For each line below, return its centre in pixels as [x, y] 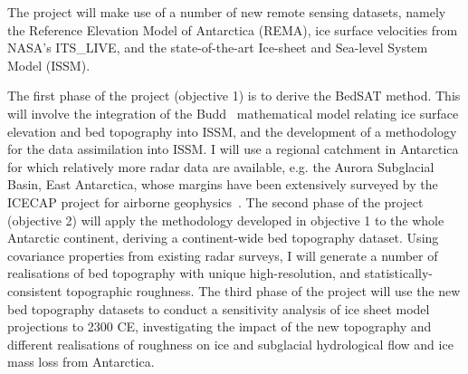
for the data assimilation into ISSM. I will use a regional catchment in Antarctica [233, 149]
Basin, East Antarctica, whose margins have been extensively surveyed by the [223, 184]
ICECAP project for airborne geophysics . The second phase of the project [215, 201]
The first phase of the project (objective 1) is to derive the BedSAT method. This [234, 96]
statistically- [398, 273]
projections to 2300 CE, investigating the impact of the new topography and [220, 326]
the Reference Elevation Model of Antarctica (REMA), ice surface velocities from [233, 29]
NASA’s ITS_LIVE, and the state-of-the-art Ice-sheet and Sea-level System [218, 48]
